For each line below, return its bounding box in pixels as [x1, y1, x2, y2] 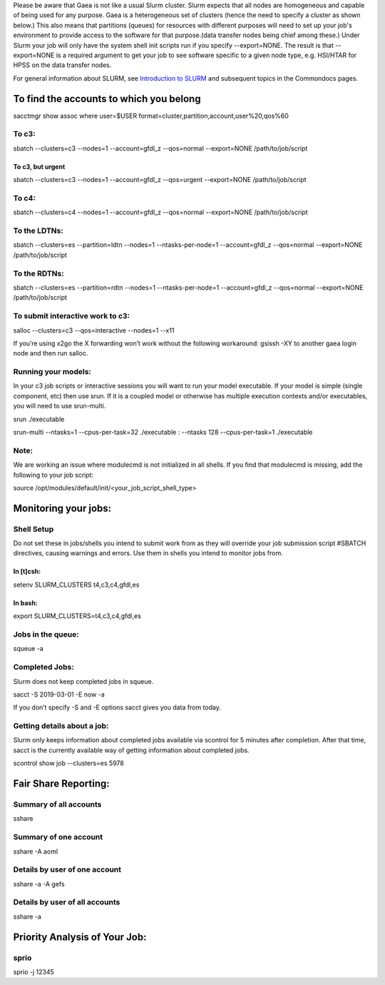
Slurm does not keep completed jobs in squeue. [13, 677, 154, 685]
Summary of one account [13, 832, 103, 842]
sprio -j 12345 [13, 967, 55, 976]
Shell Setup [13, 524, 54, 534]
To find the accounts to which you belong [13, 93, 201, 105]
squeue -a [13, 645, 44, 653]
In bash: [13, 598, 38, 607]
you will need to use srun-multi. [13, 402, 106, 410]
